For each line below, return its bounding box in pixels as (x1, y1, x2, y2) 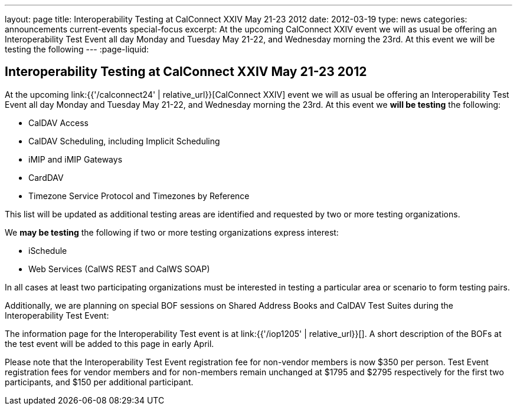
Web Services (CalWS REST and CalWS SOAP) (28, 263, 210, 274)
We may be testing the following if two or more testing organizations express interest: (5, 227, 339, 237)
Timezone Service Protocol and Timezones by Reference (28, 190, 250, 201)
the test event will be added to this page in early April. (5, 338, 214, 349)
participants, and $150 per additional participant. (5, 376, 194, 387)
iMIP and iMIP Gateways (28, 154, 123, 164)
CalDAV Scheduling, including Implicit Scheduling (28, 135, 220, 146)
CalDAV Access (28, 117, 89, 128)
